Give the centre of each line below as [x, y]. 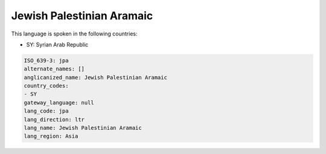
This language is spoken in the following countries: [74, 34]
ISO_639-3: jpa [46, 60]
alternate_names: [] [54, 69]
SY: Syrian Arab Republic [57, 45]
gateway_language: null [59, 103]
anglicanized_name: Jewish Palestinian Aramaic [95, 77]
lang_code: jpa [46, 111]
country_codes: [46, 86]
